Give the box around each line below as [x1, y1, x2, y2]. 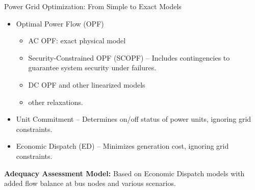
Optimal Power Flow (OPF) [16, 18, 104, 29]
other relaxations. [28, 96, 83, 107]
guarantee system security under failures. [28, 62, 157, 73]
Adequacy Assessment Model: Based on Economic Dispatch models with [4, 168, 245, 178]
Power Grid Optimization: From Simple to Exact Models [4, 1, 182, 11]
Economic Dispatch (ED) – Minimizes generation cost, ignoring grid [16, 141, 229, 151]
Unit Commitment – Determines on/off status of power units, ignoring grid [16, 114, 251, 124]
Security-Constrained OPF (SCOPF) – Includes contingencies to [28, 52, 230, 63]
